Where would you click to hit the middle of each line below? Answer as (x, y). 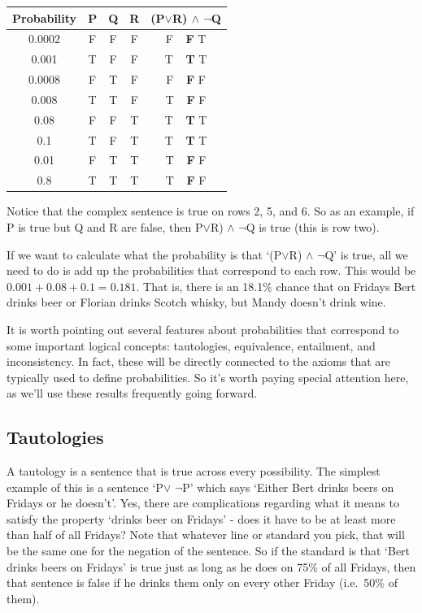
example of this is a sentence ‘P (85, 487)
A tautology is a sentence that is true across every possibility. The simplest (194, 471)
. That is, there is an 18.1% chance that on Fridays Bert (276, 286)
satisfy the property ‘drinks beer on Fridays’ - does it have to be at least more (201, 518)
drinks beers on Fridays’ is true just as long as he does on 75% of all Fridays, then (211, 566)
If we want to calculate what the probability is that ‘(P (144, 254)
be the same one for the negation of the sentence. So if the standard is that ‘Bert (209, 551)
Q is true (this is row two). (313, 226)
